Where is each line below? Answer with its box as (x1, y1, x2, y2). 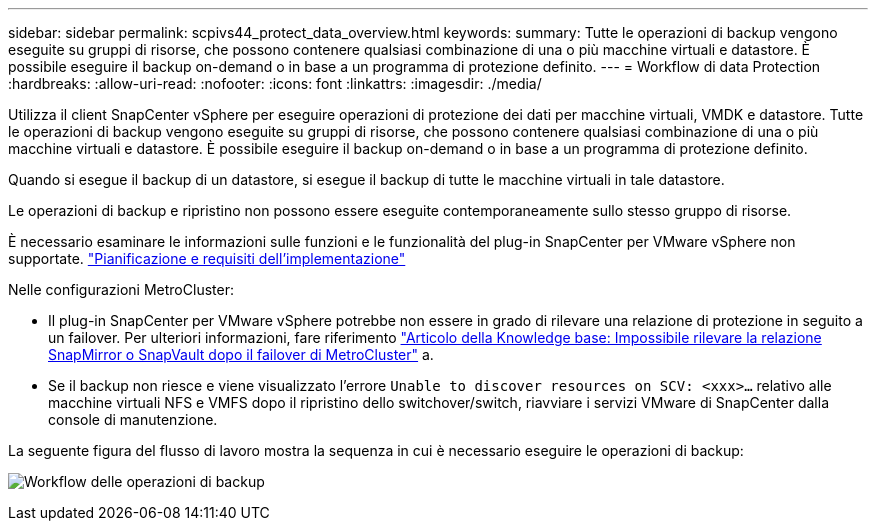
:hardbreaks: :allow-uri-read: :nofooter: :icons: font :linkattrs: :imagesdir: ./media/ (8, 75, 542, 92)
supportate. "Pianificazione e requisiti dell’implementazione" (8, 250, 406, 267)
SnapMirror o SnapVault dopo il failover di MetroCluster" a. (48, 346, 434, 363)
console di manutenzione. (48, 411, 218, 428)
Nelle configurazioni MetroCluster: (8, 281, 234, 298)
